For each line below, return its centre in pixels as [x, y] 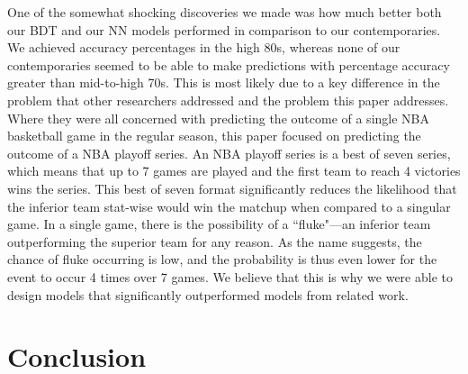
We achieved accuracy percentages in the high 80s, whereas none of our [204, 47]
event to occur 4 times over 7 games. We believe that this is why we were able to [230, 276]
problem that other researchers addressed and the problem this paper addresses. [228, 100]
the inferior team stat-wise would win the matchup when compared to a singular [229, 206]
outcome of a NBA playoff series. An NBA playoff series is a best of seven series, [229, 153]
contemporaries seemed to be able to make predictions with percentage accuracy [229, 64]
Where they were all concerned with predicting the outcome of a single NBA [218, 118]
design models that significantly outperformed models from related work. [208, 294]
